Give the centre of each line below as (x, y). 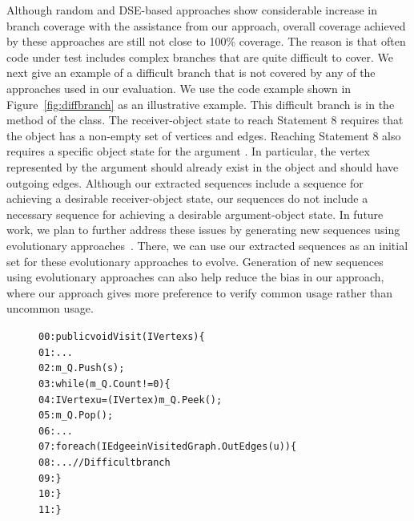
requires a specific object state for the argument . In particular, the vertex (188, 151)
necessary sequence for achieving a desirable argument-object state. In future (195, 214)
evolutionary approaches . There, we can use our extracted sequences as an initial (207, 245)
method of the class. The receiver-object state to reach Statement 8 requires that (205, 120)
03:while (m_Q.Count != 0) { (105, 384)
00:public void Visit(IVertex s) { (122, 336)
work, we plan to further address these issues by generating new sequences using (203, 230)
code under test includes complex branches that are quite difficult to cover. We (200, 57)
